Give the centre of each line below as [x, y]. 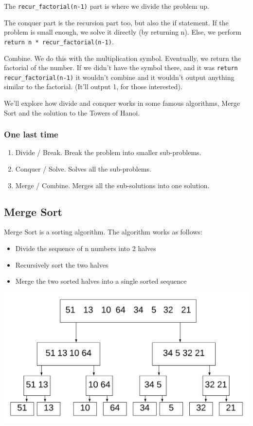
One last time [31, 134]
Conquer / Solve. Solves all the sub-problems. [83, 169]
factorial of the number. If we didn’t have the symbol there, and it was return [121, 68]
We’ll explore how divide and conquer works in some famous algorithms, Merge [122, 103]
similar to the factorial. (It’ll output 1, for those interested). [93, 87]
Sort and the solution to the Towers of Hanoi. [72, 112]
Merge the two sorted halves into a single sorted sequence [101, 281]
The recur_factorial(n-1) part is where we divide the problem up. [107, 6]
